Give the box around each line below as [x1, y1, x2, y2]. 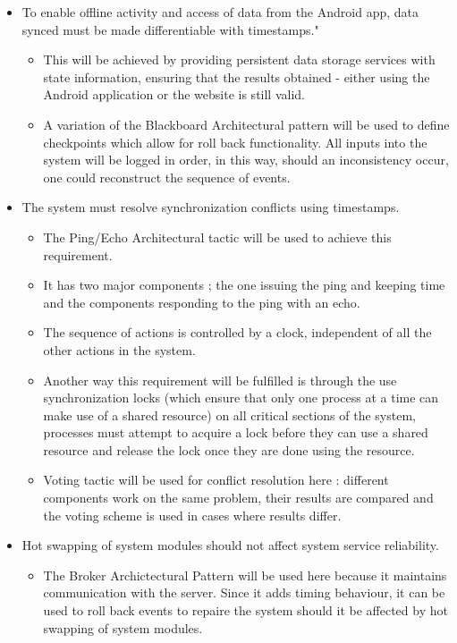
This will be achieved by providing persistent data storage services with [43, 50, 436, 69]
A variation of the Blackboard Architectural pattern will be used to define [43, 114, 450, 133]
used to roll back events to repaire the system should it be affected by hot [43, 601, 448, 620]
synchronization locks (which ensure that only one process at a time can [43, 388, 439, 407]
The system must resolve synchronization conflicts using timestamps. [21, 198, 400, 216]
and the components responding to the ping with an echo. [43, 292, 360, 311]
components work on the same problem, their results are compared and [43, 488, 434, 507]
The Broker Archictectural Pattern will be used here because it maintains [43, 565, 447, 584]
